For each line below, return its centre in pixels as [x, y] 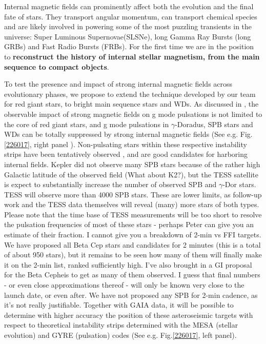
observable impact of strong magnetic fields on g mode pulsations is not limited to [133, 114]
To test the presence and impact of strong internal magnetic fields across [118, 84]
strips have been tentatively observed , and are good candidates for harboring [126, 154]
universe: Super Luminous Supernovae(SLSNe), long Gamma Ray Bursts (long [128, 36]
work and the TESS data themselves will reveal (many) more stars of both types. [132, 204]
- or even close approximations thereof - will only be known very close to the [124, 285]
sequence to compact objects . [57, 66]
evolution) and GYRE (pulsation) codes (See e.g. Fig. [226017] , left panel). [120, 335]
